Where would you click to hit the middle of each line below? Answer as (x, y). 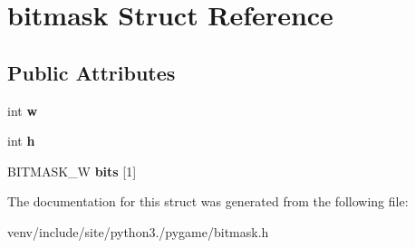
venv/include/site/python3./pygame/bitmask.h (138, 231)
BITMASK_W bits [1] (72, 171)
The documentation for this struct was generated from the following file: (208, 201)
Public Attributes (92, 72)
